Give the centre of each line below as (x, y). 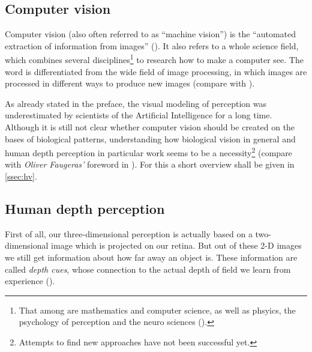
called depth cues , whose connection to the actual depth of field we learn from (148, 269)
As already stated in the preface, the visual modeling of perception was (136, 103)
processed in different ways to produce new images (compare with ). (130, 83)
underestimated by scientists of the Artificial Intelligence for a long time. (139, 115)
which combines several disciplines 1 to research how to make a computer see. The (154, 59)
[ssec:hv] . (21, 176)
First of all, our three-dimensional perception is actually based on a (129, 233)
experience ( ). (30, 281)
